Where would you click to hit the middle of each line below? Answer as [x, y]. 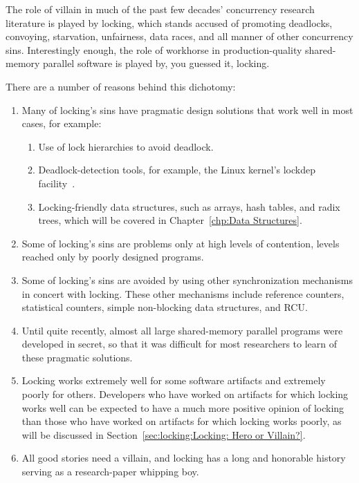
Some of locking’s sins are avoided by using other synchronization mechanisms [187, 280]
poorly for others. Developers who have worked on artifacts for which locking [185, 394]
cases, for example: [62, 123]
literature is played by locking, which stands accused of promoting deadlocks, [169, 22]
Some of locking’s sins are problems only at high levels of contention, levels [181, 243]
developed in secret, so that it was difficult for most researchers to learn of [179, 344]
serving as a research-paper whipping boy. [110, 472]
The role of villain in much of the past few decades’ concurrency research [160, 9]
